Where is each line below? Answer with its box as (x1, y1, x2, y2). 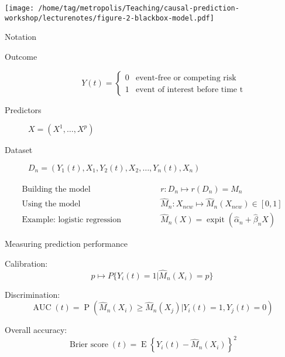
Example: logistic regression (22, 216, 122, 225)
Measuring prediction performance (5, 237, 128, 250)
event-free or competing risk (135, 74, 236, 83)
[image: (5, 4, 35, 12)
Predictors (5, 103, 42, 115)
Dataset (5, 144, 33, 156)
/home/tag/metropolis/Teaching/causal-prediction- (38, 4, 239, 12)
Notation (5, 30, 37, 43)
